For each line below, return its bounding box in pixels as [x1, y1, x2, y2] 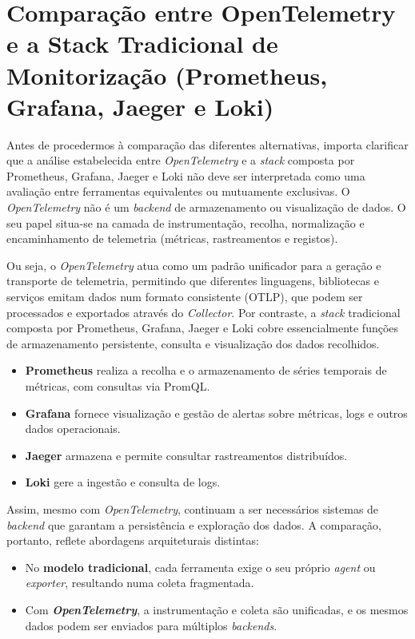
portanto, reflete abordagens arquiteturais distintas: [6, 532, 259, 549]
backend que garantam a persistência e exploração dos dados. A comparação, [6, 516, 381, 533]
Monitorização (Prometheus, [6, 58, 328, 91]
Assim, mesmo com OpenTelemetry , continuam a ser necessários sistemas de [6, 500, 379, 517]
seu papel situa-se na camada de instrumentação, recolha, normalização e [6, 214, 365, 231]
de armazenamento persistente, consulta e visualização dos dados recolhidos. [6, 335, 380, 351]
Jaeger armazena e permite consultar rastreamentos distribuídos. [25, 447, 348, 463]
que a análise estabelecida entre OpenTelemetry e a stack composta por [6, 152, 355, 169]
